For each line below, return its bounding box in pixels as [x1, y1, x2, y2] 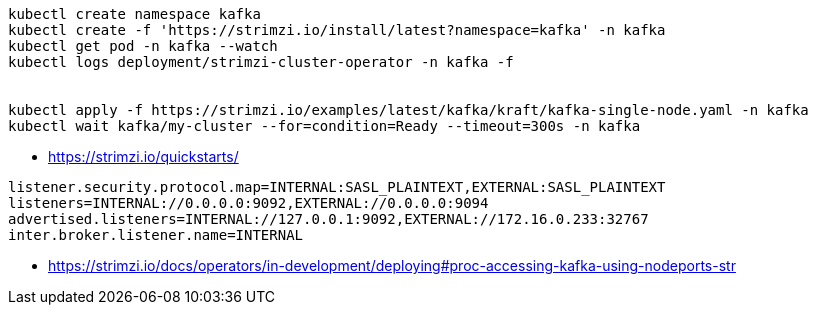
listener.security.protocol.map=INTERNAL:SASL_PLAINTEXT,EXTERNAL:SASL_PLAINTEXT [8, 179, 666, 195]
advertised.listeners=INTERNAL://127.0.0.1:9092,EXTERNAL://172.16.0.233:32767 [8, 211, 649, 227]
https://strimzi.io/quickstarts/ [48, 148, 239, 165]
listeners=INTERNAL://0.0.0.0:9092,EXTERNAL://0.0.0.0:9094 [8, 195, 489, 211]
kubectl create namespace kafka [8, 6, 261, 22]
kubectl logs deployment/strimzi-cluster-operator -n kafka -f [8, 54, 514, 70]
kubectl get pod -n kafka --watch [8, 38, 278, 54]
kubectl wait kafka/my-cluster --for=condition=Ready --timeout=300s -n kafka [8, 118, 641, 134]
